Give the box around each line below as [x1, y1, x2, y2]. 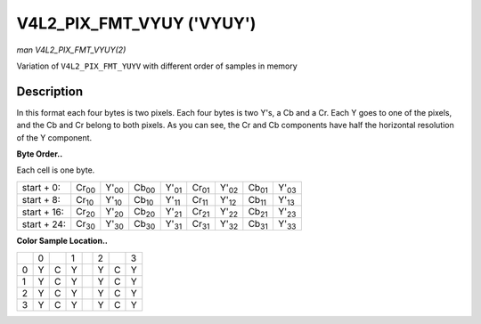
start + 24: [21, 218, 67, 231]
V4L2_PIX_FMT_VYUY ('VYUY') [16, 13, 257, 33]
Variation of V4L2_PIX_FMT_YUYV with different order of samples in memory [16, 61, 298, 71]
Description [16, 84, 84, 99]
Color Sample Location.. [16, 236, 109, 247]
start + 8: [21, 194, 61, 207]
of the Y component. [16, 132, 93, 142]
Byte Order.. [16, 149, 63, 159]
